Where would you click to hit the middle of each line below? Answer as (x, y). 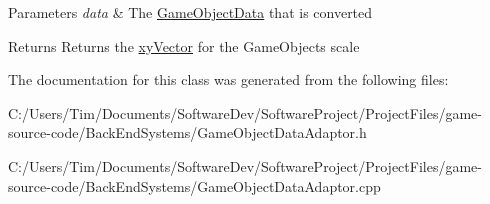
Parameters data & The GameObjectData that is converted (190, 12)
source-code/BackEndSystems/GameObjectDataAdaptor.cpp (194, 185)
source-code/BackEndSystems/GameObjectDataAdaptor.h (187, 132)
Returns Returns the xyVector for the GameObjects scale (184, 45)
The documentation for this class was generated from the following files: (228, 79)
